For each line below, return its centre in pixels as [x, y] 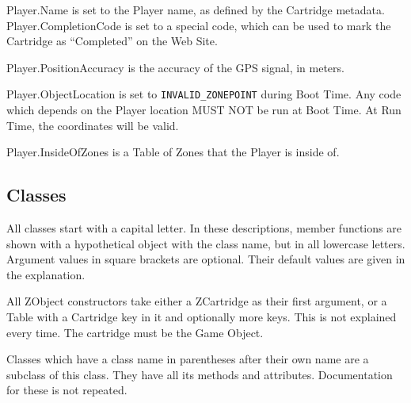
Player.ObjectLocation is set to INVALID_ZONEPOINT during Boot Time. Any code [204, 94]
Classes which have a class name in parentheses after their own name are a [188, 359]
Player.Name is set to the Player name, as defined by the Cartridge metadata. [196, 10]
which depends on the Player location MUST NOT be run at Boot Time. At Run [204, 110]
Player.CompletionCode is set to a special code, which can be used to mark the [199, 25]
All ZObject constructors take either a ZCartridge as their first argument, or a [197, 301]
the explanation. [46, 274]
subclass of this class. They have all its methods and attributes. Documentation [200, 374]
